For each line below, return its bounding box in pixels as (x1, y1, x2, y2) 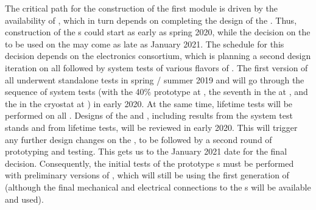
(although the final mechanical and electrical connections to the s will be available (5, 180, 311, 193)
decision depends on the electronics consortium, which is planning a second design (5, 49, 311, 62)
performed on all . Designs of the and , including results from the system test (5, 109, 293, 122)
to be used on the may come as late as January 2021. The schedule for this (5, 37, 284, 50)
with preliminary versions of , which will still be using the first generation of (5, 169, 289, 181)
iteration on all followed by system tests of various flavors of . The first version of (5, 61, 308, 74)
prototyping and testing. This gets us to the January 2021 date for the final (5, 145, 287, 158)
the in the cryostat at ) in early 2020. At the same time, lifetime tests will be (5, 97, 293, 110)
